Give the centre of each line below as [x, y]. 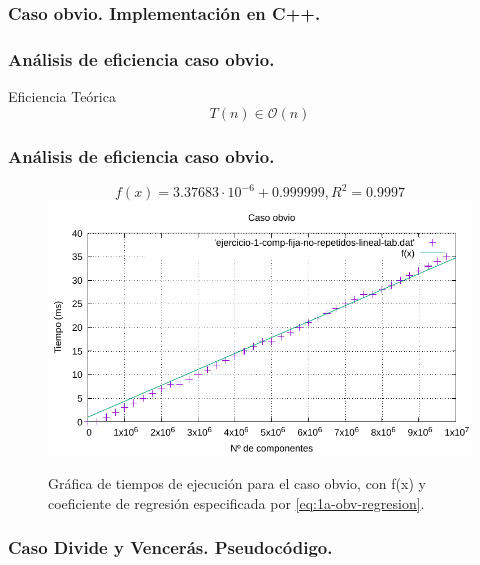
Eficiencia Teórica [62, 96]
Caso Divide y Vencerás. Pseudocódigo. [170, 547]
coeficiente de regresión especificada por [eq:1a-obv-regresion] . [236, 502]
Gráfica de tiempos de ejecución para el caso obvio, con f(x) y [237, 483]
